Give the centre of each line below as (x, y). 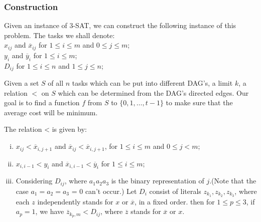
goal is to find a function (42, 102)
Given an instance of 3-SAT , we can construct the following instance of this (120, 25)
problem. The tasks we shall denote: (59, 35)
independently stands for (75, 201)
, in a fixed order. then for (175, 201)
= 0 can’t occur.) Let (104, 191)
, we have (50, 211)
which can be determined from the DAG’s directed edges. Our (153, 92)
